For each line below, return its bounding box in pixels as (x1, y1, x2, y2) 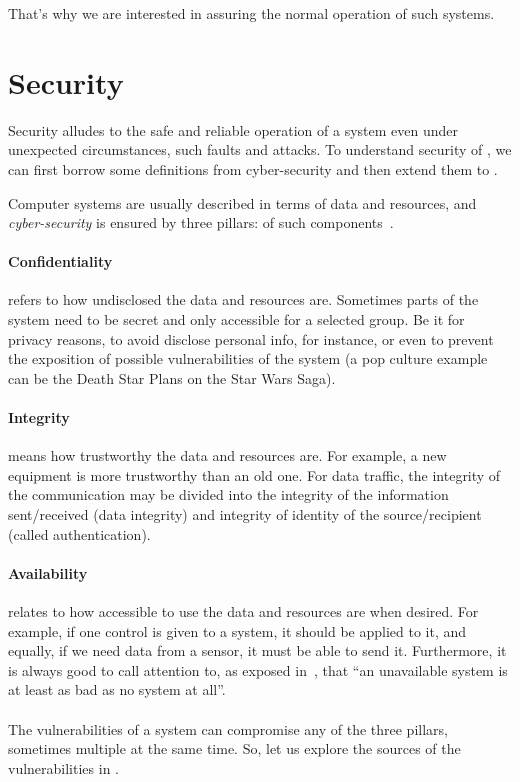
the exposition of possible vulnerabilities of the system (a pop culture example (8, 348, 488, 369)
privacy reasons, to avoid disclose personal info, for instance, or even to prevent (8, 328, 494, 349)
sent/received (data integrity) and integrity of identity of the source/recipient (8, 504, 482, 525)
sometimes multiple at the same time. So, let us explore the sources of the (8, 738, 461, 759)
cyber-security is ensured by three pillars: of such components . (8, 212, 394, 233)
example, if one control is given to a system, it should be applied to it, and (8, 620, 467, 641)
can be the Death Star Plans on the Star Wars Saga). (8, 367, 336, 388)
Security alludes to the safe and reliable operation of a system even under (8, 119, 459, 140)
